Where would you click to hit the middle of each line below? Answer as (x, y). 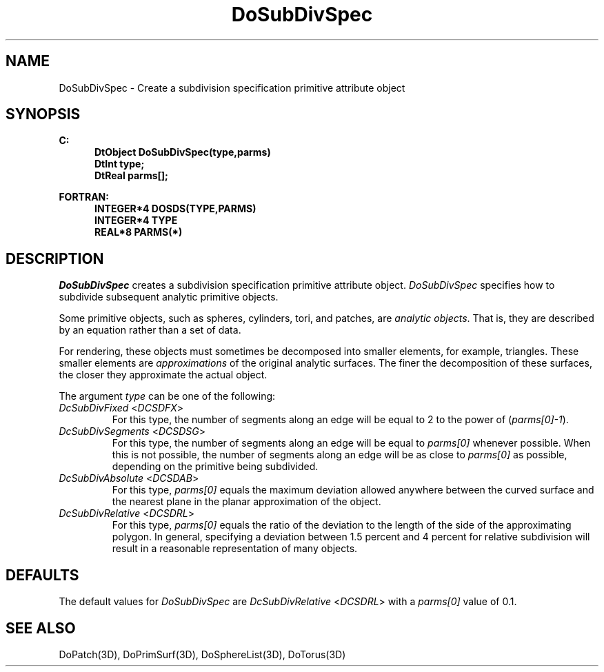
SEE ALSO (41, 628)
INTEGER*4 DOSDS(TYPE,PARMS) (175, 209)
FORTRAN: (84, 197)
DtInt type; (120, 164)
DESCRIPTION (55, 258)
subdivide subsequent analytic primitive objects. (169, 297)
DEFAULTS (42, 575)
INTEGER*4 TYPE (136, 221)
